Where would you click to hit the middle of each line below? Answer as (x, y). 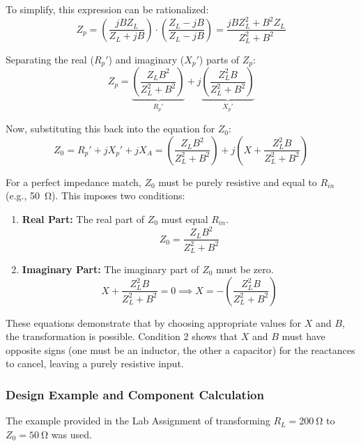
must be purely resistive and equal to (238, 182)
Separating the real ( (50, 59)
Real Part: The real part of (83, 219)
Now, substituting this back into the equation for (110, 129)
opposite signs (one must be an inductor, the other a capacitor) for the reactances (180, 349)
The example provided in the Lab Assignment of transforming (138, 421)
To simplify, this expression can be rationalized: (107, 9)
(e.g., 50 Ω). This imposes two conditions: (95, 195)
